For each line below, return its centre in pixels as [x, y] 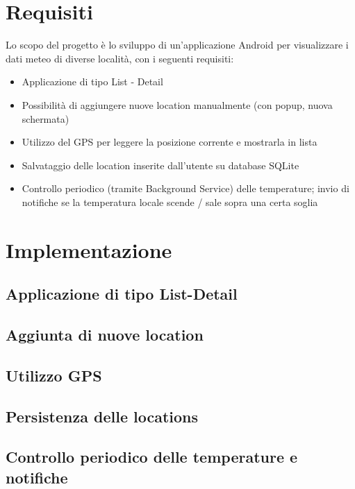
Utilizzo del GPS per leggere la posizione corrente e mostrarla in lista [170, 142]
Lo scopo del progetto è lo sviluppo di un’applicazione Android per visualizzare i [177, 45]
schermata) [46, 118]
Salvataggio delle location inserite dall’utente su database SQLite [160, 165]
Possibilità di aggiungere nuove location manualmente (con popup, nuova [177, 104]
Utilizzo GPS [54, 375]
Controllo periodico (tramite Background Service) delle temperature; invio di [185, 188]
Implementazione [89, 249]
